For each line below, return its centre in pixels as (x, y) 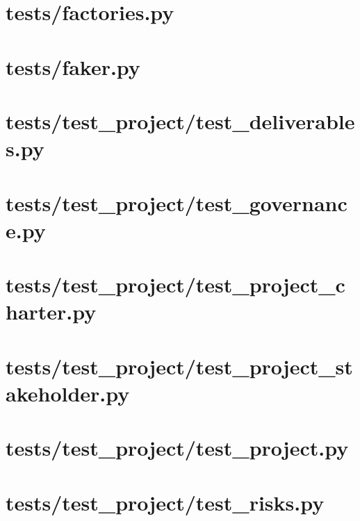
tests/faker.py (73, 66)
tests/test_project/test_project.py (177, 448)
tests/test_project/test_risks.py (165, 502)
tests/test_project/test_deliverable (180, 121)
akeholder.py (68, 393)
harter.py (51, 312)
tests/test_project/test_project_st (179, 366)
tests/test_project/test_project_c (175, 284)
